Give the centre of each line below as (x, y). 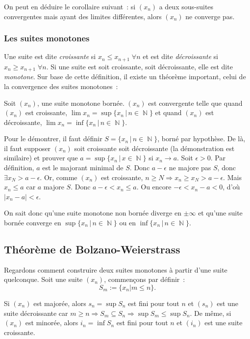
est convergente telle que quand (195, 103)
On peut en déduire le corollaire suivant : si (70, 6)
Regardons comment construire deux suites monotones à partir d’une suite (116, 269)
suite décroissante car (36, 313)
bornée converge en (33, 223)
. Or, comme (59, 177)
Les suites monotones (47, 38)
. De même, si (211, 313)
